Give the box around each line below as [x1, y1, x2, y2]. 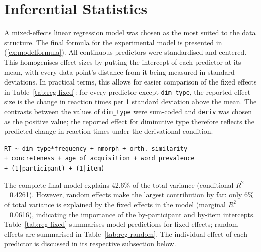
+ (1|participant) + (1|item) [4, 165, 105, 173]
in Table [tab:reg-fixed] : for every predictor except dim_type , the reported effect [4, 86, 251, 97]
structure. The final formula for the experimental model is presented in [4, 37, 222, 47]
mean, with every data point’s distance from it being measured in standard [4, 66, 235, 77]
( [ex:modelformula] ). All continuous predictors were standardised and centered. [4, 47, 247, 57]
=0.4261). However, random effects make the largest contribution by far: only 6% [4, 189, 254, 200]
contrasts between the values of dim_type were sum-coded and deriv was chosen [4, 106, 252, 116]
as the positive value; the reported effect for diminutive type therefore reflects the [4, 116, 254, 126]
